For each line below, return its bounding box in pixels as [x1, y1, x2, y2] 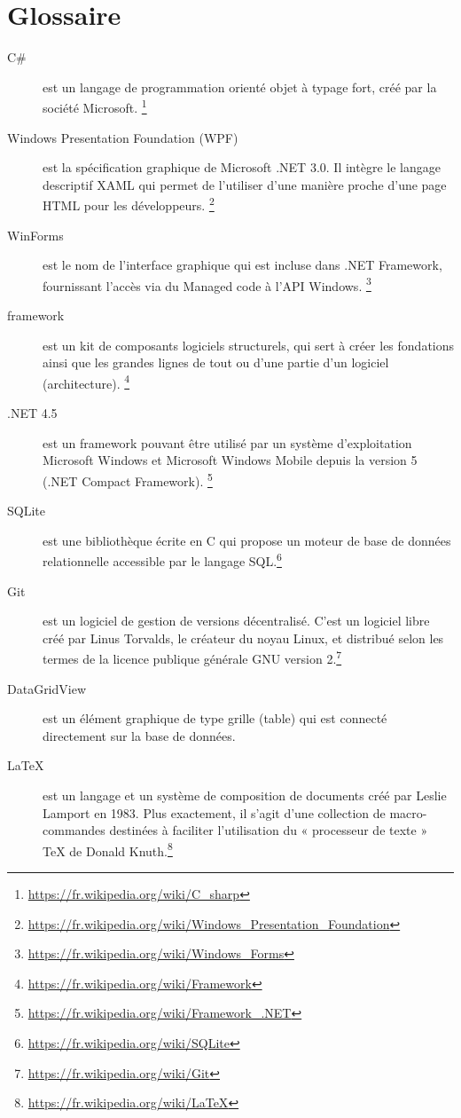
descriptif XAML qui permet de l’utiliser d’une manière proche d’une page [43, 175, 447, 193]
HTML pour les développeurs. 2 [43, 193, 215, 214]
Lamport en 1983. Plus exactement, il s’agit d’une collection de [43, 803, 386, 822]
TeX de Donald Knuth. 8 [43, 838, 173, 860]
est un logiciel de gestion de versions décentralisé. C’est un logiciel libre [43, 611, 430, 630]
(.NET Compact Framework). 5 [43, 468, 213, 490]
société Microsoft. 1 [43, 96, 147, 116]
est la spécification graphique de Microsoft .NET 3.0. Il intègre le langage [43, 158, 441, 177]
